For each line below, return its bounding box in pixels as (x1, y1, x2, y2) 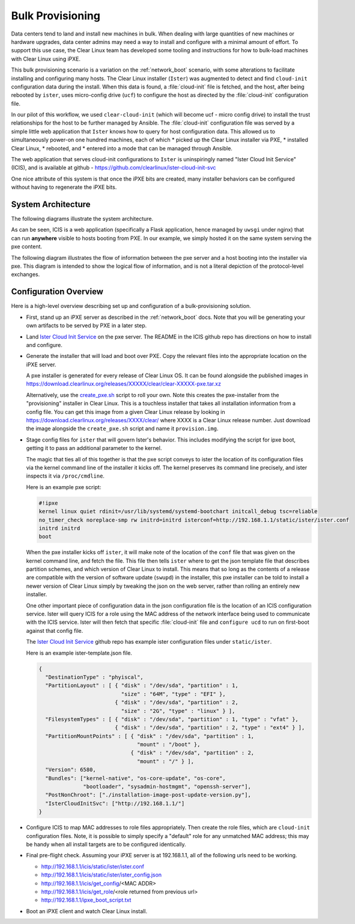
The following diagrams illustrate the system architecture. (11, 215, 154, 223)
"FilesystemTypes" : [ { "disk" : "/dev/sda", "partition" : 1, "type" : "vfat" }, (45, 716, 299, 722)
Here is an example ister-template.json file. (26, 649, 132, 656)
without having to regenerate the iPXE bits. (11, 183, 117, 191)
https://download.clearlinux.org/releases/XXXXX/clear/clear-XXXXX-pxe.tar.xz (26, 380, 222, 387)
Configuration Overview (11, 286, 103, 297)
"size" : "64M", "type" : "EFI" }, (121, 691, 226, 697)
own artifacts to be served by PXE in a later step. (26, 322, 147, 329)
